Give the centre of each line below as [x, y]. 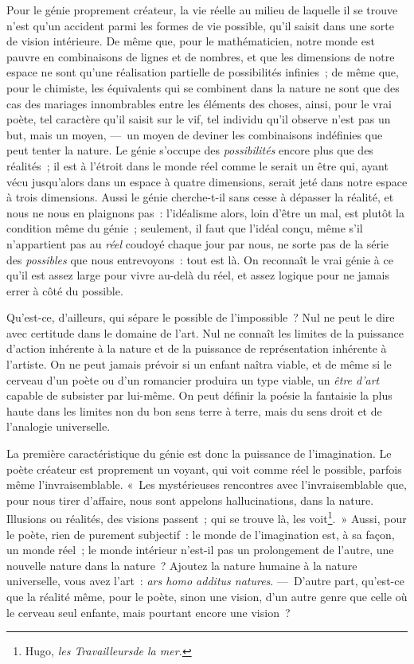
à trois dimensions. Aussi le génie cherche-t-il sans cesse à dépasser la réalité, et [200, 197]
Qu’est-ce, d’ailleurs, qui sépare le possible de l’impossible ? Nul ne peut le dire [201, 317]
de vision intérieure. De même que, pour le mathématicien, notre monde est [191, 41]
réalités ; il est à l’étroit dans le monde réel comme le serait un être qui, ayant [197, 165]
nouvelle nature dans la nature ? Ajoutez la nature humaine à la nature [182, 565]
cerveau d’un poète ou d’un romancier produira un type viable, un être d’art [193, 379]
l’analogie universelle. [59, 426]
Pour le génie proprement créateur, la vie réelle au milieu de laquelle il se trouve [202, 10]
